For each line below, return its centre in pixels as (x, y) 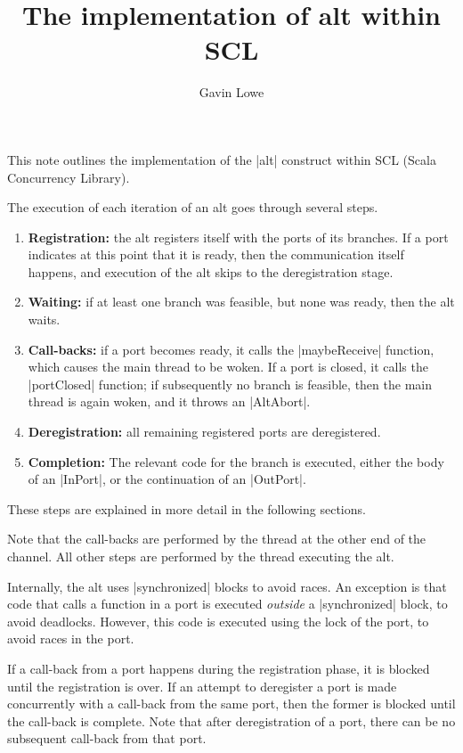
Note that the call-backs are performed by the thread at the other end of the (217, 539)
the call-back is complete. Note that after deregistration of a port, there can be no (231, 720)
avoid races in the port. (71, 638)
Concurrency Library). (69, 177)
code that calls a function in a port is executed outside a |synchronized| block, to (227, 604)
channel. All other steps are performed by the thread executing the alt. (201, 556)
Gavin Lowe (231, 92)
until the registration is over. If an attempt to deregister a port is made (202, 686)
